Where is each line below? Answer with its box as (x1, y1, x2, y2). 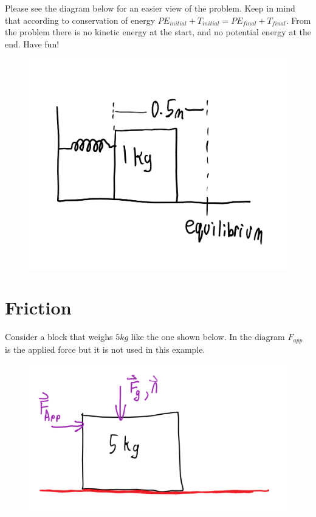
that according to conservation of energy (5, 13, 156, 26)
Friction (5, 295, 72, 320)
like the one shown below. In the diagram (131, 330, 285, 343)
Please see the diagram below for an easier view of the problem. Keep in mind (5, 2, 295, 14)
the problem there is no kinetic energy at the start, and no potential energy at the (5, 26, 311, 38)
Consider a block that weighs (5, 330, 113, 343)
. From (286, 13, 311, 26)
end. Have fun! (5, 37, 60, 50)
